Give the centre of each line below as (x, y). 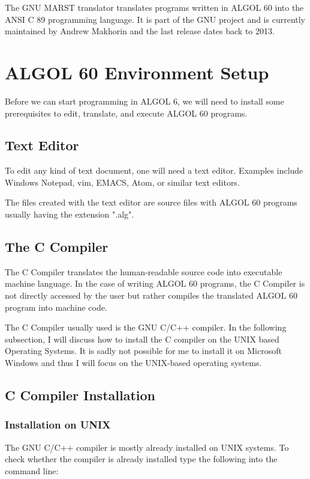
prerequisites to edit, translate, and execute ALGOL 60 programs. (126, 113)
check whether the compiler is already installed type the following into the (141, 459)
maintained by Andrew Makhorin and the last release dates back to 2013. (140, 31)
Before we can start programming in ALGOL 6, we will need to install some (145, 101)
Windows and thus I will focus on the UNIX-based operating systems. (133, 363)
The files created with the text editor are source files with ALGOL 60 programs (151, 202)
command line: (32, 470)
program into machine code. (56, 307)
